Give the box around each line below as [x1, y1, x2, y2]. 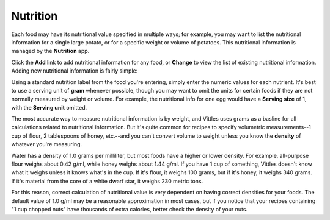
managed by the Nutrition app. [11, 48, 90, 55]
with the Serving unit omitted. [11, 104, 87, 111]
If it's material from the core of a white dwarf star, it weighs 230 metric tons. [11, 177, 204, 185]
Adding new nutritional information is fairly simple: [11, 67, 138, 74]
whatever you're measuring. [11, 141, 82, 148]
